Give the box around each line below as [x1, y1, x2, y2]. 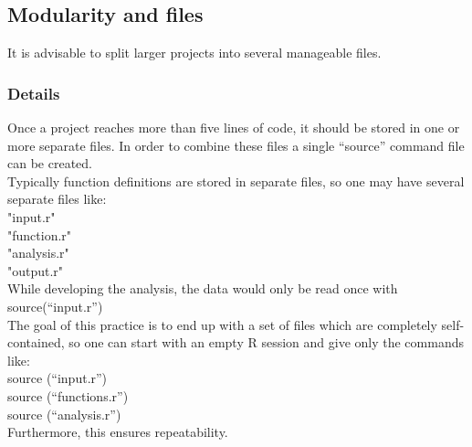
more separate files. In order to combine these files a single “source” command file [7, 135, 465, 154]
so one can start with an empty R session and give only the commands [68, 333, 464, 352]
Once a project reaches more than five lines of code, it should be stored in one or [7, 118, 460, 137]
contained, [7, 333, 65, 352]
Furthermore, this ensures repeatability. [7, 422, 228, 442]
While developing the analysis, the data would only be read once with [7, 279, 398, 298]
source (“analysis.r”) [7, 404, 121, 423]
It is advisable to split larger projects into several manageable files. [7, 43, 382, 62]
